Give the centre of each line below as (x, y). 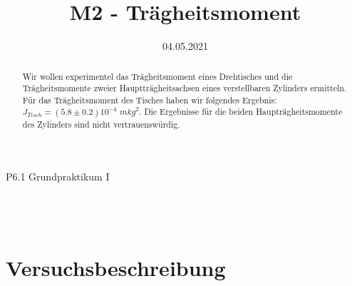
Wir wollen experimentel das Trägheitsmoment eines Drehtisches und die (157, 76)
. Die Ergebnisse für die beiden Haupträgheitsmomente (241, 112)
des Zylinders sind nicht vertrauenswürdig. (101, 124)
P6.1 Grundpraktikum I (58, 177)
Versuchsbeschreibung (116, 267)
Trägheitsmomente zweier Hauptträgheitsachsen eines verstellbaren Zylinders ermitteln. (185, 88)
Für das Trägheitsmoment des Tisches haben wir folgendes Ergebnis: (150, 99)
